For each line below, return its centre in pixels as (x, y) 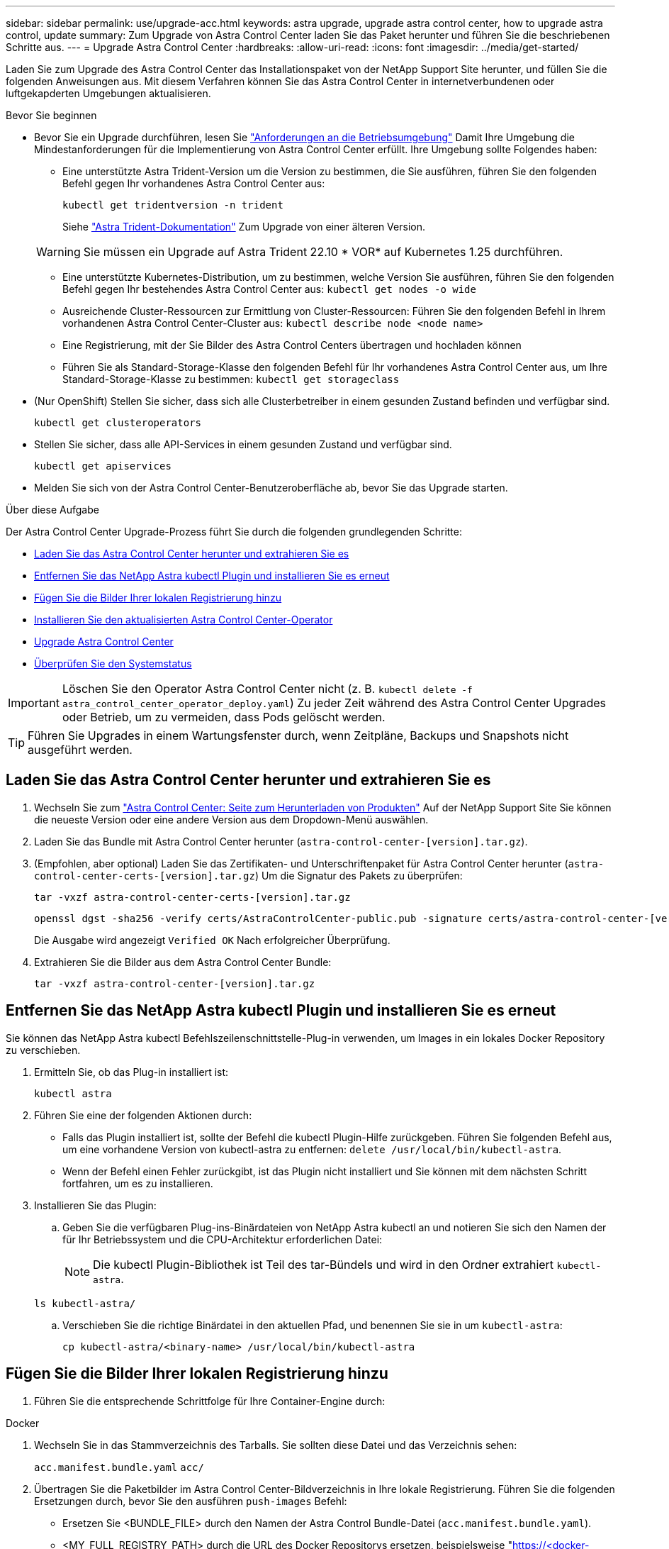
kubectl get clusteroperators (118, 423)
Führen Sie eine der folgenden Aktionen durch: (143, 1115)
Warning (58, 252)
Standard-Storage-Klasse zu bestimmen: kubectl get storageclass (231, 379)
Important (34, 703)
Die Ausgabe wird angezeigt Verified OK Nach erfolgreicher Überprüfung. (212, 940)
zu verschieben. (43, 1050)
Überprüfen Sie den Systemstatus (113, 664)
